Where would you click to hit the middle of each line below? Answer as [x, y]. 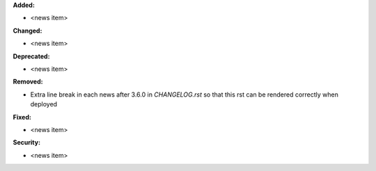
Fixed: [22, 117]
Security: [27, 142]
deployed [44, 104]
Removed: [28, 82]
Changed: [28, 31]
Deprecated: [31, 56]
